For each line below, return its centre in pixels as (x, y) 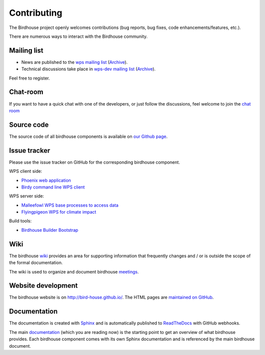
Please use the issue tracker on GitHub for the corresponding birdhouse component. (94, 162)
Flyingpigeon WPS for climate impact (59, 212)
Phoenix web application (46, 180)
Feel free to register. (29, 78)
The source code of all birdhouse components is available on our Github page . (88, 136)
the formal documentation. (36, 263)
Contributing (36, 13)
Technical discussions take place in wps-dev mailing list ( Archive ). (88, 69)
